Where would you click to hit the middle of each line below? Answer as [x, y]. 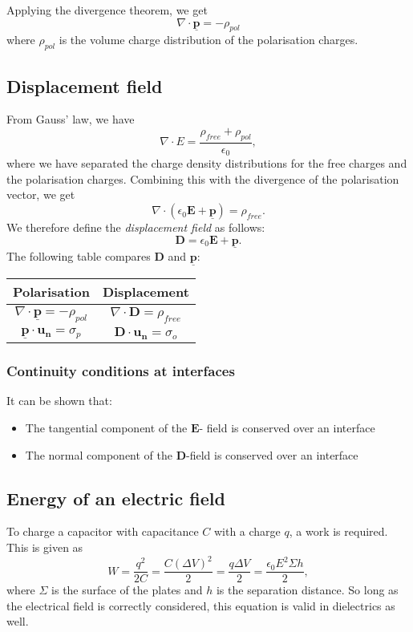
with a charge [247, 531]
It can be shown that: [59, 401]
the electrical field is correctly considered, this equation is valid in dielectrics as [201, 605]
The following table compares [79, 255]
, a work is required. [338, 531]
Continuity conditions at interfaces [121, 371]
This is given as [45, 547]
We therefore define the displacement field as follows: [136, 227]
